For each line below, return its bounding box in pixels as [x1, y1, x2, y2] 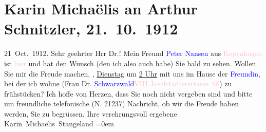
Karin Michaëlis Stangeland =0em [4, 118, 115, 129]
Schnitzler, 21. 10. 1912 [4, 18, 178, 39]
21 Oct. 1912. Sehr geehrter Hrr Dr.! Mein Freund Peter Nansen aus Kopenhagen [4, 48, 262, 59]
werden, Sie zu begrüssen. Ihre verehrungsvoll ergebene [4, 108, 177, 119]
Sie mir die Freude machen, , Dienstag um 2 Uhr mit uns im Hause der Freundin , [4, 68, 260, 79]
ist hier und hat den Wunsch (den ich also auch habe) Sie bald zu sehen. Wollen [4, 58, 256, 68]
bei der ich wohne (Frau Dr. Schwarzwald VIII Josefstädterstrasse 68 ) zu [4, 78, 232, 89]
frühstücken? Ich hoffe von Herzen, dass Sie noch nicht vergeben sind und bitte [4, 88, 253, 99]
